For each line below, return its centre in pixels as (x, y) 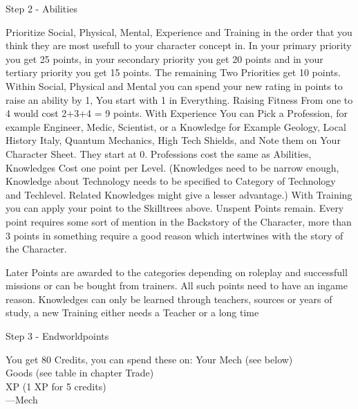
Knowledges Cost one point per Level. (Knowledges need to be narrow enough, (172, 167)
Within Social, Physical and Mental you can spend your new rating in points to (174, 85)
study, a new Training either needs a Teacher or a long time (132, 312)
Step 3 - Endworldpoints (57, 336)
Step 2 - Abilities (41, 8)
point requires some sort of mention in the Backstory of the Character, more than (179, 221)
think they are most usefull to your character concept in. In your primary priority (179, 45)
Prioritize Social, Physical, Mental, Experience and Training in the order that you (179, 31)
